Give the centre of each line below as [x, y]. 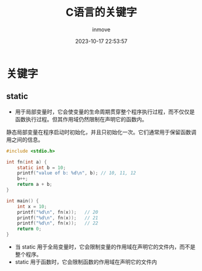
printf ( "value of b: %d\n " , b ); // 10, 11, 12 [77, 173]
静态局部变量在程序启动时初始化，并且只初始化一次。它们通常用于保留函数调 [101, 132]
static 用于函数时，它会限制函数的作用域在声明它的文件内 [86, 262]
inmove [101, 29]
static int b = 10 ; [42, 167]
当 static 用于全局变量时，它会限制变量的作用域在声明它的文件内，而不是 [105, 247]
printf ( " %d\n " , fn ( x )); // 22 [58, 223]
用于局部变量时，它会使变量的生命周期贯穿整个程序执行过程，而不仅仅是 [105, 112]
